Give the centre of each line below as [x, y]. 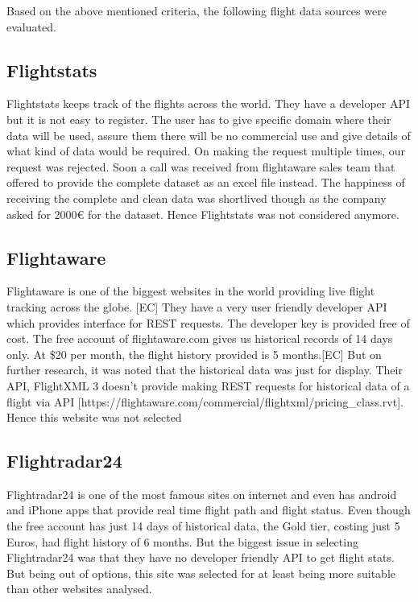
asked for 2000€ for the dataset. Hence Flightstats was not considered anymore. [203, 214]
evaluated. [31, 26]
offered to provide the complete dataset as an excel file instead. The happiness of [206, 182]
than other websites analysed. [79, 589]
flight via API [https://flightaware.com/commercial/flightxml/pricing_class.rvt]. [205, 401]
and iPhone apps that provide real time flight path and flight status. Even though [209, 510]
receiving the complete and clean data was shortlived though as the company [197, 198]
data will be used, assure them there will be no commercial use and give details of [209, 135]
